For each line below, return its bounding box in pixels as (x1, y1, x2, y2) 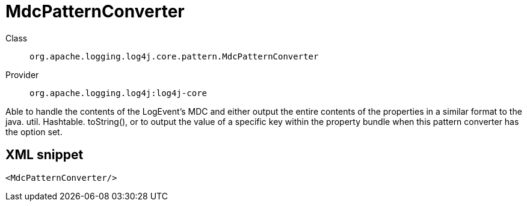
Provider (5, 69, 39, 80)
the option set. (5, 126, 63, 137)
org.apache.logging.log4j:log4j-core (29, 88, 208, 98)
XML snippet (5, 147, 84, 163)
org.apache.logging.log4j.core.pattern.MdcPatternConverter (29, 51, 319, 61)
